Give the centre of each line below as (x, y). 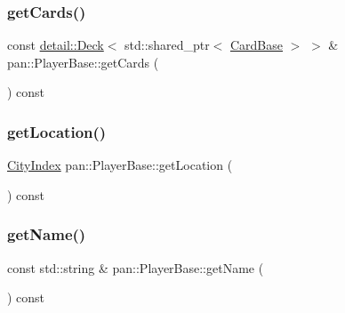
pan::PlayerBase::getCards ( (83, 62)
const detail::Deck (56, 45)
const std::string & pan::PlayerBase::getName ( (136, 267)
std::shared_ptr (167, 45)
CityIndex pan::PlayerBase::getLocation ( (120, 165)
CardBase (256, 45)
